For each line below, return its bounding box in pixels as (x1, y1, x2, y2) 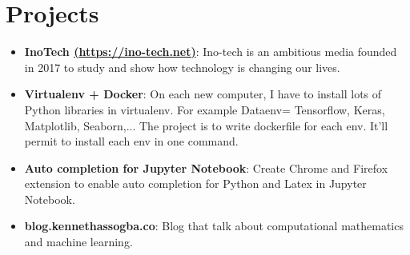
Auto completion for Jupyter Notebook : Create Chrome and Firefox (24, 159, 388, 176)
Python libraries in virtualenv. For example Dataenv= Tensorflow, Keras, (24, 101, 385, 118)
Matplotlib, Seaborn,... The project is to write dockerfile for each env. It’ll (24, 117, 388, 133)
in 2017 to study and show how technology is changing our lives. (24, 58, 340, 75)
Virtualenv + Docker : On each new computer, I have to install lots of (24, 86, 382, 102)
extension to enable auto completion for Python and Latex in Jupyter (24, 175, 367, 192)
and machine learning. (24, 233, 133, 250)
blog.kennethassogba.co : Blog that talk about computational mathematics (24, 217, 404, 234)
